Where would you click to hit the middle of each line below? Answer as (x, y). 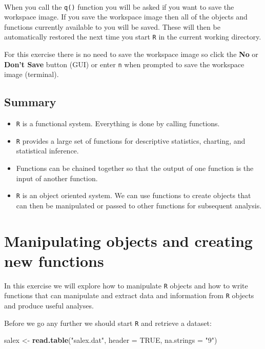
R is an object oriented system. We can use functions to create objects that (134, 195)
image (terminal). (32, 74)
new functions (54, 260)
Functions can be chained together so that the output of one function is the (135, 168)
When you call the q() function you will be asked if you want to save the (119, 6)
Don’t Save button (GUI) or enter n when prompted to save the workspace (124, 64)
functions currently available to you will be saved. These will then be (112, 26)
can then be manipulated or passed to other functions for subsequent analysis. (139, 205)
